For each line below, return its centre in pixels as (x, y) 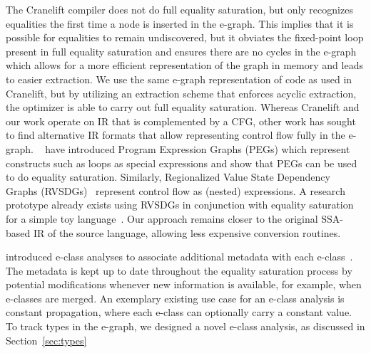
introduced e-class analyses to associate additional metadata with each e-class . (179, 257)
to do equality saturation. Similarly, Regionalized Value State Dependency (168, 177)
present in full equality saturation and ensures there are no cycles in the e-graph (181, 51)
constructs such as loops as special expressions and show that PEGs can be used (182, 163)
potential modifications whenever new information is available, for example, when (184, 284)
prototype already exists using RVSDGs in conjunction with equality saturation (180, 205)
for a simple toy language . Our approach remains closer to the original (162, 218)
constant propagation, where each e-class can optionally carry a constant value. (179, 312)
